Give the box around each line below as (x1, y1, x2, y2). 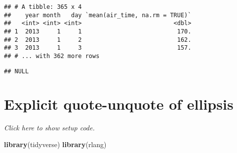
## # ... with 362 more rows (4, 52, 100, 60)
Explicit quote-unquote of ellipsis (4, 94, 234, 114)
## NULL (4, 67, 29, 75)
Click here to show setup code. (4, 122, 95, 133)
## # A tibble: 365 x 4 (4, 3, 82, 10)
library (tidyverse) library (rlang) (4, 139, 107, 149)
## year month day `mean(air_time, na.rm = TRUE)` (4, 11, 192, 19)
